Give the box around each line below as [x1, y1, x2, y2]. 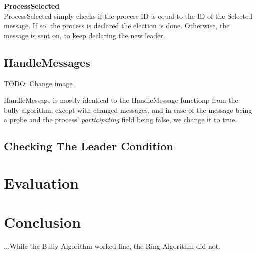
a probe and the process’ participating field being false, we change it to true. [4, 114, 237, 125]
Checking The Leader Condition [4, 138, 173, 154]
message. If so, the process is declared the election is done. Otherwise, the [4, 20, 230, 31]
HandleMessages [4, 54, 90, 70]
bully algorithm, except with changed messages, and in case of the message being [4, 104, 252, 115]
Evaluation [4, 172, 79, 193]
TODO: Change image [4, 78, 73, 88]
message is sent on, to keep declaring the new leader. [4, 30, 165, 40]
